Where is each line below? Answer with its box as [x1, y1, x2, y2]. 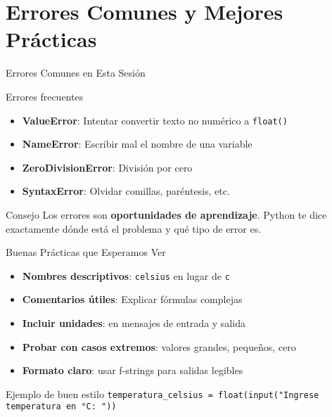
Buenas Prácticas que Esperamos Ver [6, 245, 166, 259]
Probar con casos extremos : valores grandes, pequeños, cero [22, 339, 296, 354]
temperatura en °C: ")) [6, 402, 117, 412]
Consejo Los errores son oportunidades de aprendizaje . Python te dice [6, 207, 327, 222]
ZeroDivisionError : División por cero [22, 160, 193, 174]
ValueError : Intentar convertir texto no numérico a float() [22, 113, 288, 127]
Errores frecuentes [6, 89, 84, 103]
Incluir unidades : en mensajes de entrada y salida [22, 315, 245, 330]
